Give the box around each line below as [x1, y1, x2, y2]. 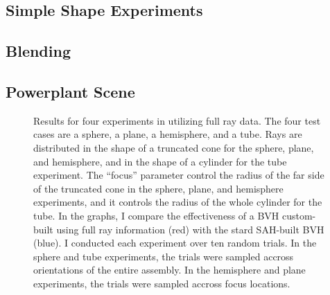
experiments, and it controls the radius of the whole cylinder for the [33, 195, 322, 209]
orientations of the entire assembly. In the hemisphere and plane [33, 262, 306, 277]
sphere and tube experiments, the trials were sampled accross [33, 249, 294, 263]
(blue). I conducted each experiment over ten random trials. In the [33, 235, 317, 250]
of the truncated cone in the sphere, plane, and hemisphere [33, 181, 284, 195]
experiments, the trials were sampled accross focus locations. [33, 276, 290, 290]
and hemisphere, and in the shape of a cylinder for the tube [33, 154, 287, 168]
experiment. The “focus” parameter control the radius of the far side [33, 168, 324, 182]
